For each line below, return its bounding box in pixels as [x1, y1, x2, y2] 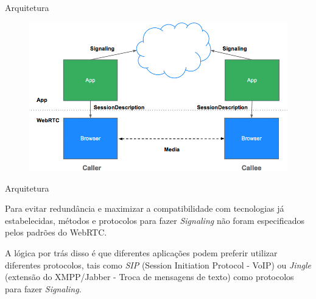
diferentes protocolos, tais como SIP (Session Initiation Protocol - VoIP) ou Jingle [5, 258, 311, 271]
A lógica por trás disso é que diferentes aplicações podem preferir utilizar [5, 247, 278, 259]
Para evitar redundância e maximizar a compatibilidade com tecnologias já [5, 202, 284, 215]
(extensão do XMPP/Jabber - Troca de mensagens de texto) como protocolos [5, 270, 294, 283]
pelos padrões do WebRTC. [5, 226, 107, 239]
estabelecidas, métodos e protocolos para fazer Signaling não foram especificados [5, 214, 304, 226]
